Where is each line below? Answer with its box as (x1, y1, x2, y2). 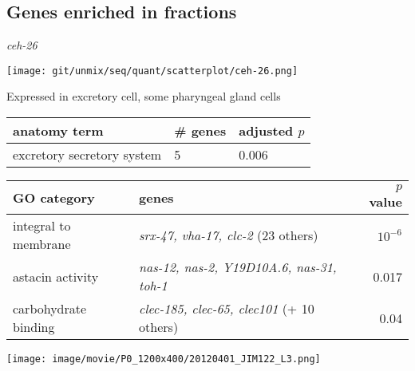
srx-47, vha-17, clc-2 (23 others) (139, 225, 318, 244)
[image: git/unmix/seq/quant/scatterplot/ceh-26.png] (6, 65, 298, 77)
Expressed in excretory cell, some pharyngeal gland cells (6, 88, 281, 105)
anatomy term (13, 121, 104, 140)
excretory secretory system (13, 145, 162, 164)
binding (13, 318, 55, 337)
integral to (13, 216, 71, 235)
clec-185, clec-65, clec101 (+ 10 (139, 299, 314, 318)
